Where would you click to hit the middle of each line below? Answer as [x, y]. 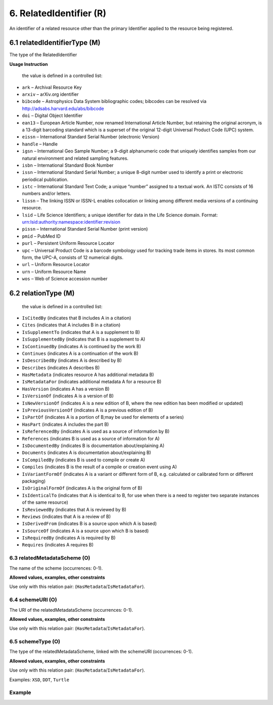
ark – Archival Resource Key [52, 87]
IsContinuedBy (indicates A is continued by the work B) [82, 346]
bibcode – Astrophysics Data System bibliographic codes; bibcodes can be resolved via [114, 101]
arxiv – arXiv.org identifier [50, 94]
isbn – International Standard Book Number [68, 165]
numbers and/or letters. [47, 194]
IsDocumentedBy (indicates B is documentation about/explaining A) [93, 446]
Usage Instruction [29, 64]
